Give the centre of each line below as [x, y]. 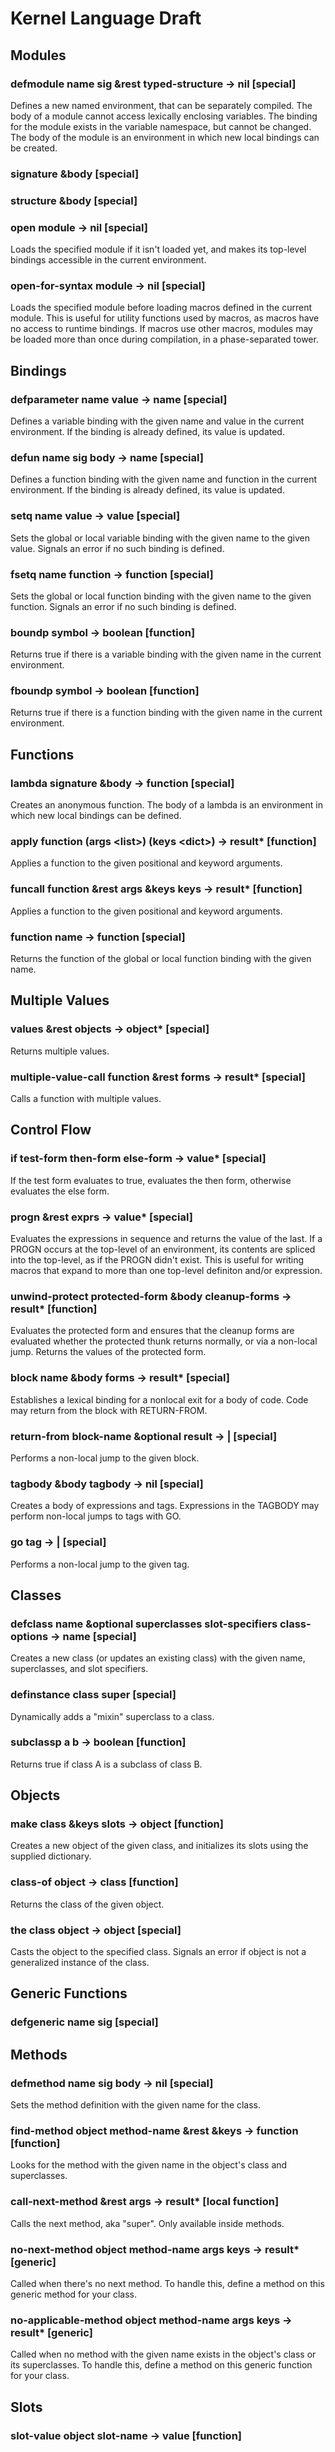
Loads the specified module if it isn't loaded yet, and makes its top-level [158, 249]
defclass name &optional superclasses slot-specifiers [144, 1624]
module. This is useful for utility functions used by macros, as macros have [165, 318]
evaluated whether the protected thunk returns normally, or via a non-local [164, 1341]
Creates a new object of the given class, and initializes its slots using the [159, 1846]
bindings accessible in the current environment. [108, 260]
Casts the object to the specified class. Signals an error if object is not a [158, 1952]
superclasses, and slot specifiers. [79, 1669]
